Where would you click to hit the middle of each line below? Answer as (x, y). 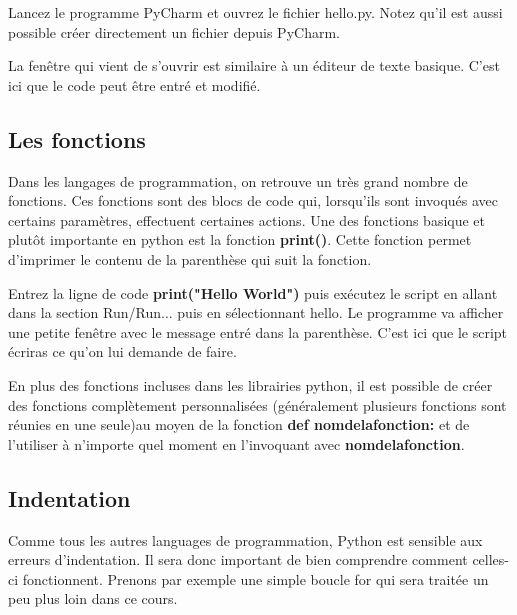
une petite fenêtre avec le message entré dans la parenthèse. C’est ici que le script (258, 331)
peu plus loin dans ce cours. (93, 598)
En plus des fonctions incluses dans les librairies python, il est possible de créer (250, 384)
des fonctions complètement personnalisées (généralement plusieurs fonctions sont (257, 404)
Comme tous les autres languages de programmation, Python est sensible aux (245, 539)
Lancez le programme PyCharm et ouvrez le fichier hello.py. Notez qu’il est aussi (255, 12)
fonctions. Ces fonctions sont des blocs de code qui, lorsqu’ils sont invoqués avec (253, 200)
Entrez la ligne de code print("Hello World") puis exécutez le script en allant (253, 292)
